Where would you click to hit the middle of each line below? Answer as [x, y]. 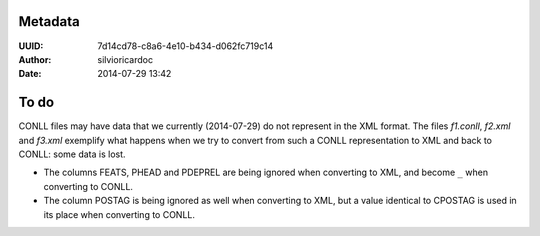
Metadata [49, 21]
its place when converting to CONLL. [119, 214]
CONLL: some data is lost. [72, 154]
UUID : [31, 46]
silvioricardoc [125, 59]
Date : [30, 74]
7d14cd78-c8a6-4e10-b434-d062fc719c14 [185, 46]
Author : [35, 59]
